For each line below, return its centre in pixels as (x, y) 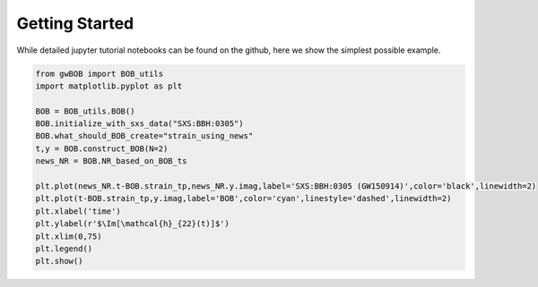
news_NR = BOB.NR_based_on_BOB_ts (111, 161)
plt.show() (59, 261)
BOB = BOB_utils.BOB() (85, 111)
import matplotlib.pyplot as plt (109, 86)
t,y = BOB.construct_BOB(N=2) (102, 148)
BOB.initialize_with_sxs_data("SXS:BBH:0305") (139, 124)
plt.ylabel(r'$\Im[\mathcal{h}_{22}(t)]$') (133, 224)
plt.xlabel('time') (78, 211)
